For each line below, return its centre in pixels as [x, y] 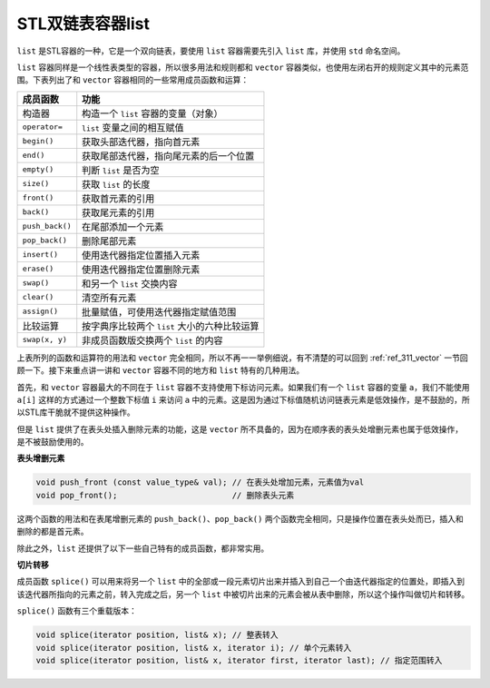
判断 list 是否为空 [121, 170]
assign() [40, 312]
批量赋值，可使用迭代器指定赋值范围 [159, 311]
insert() [40, 255]
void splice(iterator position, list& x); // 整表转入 [157, 635]
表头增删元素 [41, 458]
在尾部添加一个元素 [123, 227]
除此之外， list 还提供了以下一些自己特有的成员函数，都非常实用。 [143, 548]
